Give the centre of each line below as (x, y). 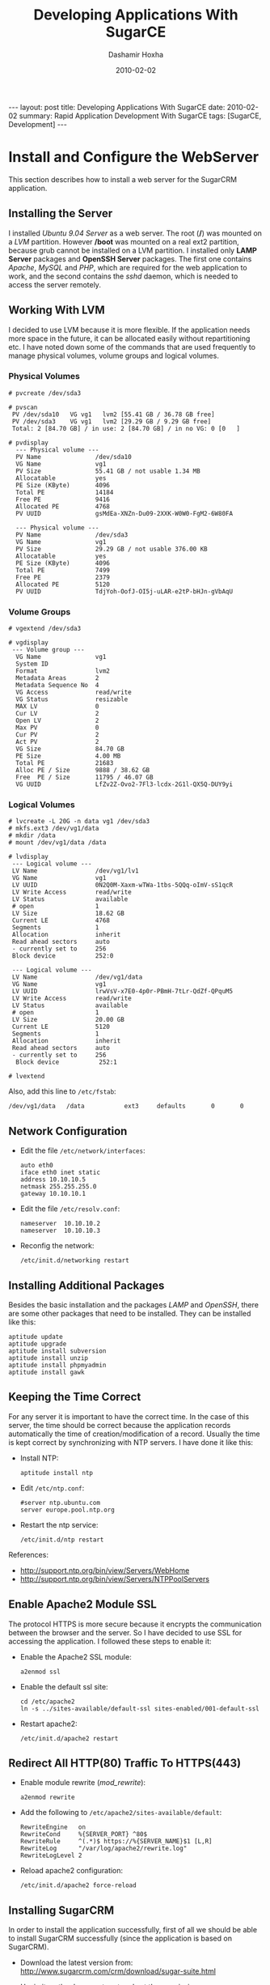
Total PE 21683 (65, 763)
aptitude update (36, 1337)
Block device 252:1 (66, 1062)
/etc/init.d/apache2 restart (69, 1738)
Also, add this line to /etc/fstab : (62, 1091)
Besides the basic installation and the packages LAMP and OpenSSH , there (133, 1305)
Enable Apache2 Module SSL (83, 1605)
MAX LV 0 (57, 707)
